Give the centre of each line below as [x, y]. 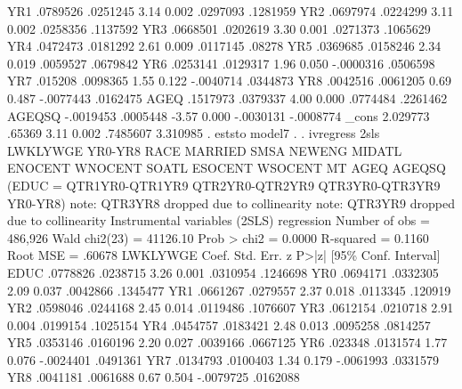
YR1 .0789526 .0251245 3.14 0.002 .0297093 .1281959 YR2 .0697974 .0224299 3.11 [231, 11]
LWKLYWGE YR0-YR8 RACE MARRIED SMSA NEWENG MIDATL [205, 150]
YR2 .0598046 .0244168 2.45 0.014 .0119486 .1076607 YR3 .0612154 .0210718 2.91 [231, 308]
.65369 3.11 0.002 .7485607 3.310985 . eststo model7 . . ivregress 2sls [194, 133]
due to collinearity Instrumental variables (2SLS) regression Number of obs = [219, 220]
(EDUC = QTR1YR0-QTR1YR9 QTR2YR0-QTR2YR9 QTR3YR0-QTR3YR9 [224, 185]
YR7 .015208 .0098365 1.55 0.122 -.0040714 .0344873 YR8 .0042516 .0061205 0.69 [229, 81]
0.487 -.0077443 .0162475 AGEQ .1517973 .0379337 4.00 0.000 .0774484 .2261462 [227, 97]
